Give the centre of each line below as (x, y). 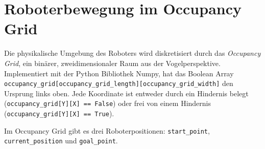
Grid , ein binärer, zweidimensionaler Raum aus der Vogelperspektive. (112, 63)
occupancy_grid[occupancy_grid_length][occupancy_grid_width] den (119, 83)
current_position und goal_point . (61, 141)
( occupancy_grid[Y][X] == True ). (59, 113)
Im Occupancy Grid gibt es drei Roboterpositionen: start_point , (107, 130)
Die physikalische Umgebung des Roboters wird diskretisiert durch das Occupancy (132, 53)
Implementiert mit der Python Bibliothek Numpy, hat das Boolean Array (119, 73)
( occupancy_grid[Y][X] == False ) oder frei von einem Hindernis (107, 103)
